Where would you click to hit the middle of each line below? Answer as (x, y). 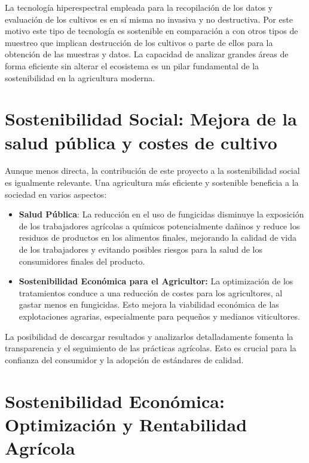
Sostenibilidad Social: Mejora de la (151, 119)
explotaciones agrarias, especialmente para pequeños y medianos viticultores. (159, 316)
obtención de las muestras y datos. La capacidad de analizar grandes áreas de (147, 54)
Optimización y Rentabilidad (126, 424)
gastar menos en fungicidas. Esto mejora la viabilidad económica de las (149, 304)
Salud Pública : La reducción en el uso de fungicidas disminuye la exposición (161, 214)
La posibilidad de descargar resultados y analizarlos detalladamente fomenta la (149, 336)
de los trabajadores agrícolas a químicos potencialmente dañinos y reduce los (159, 226)
